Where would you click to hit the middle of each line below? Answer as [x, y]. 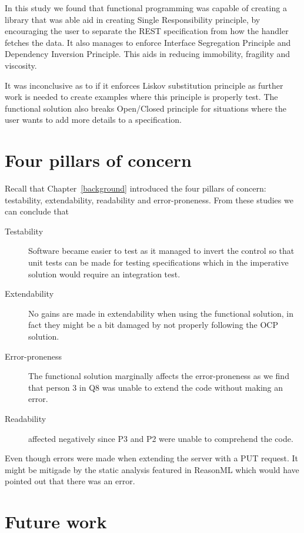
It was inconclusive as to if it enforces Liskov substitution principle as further [144, 85]
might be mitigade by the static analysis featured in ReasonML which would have [152, 469]
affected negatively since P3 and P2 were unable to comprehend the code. [161, 438]
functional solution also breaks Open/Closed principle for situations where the [146, 108]
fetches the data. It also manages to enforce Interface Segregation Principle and [148, 42]
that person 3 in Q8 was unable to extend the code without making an [156, 387]
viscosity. [21, 65]
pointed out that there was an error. [70, 481]
